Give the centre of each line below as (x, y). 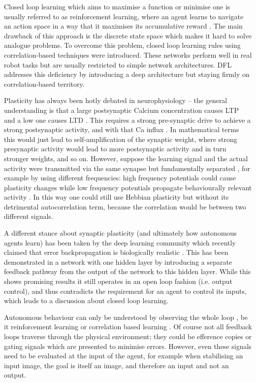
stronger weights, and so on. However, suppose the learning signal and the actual (126, 158)
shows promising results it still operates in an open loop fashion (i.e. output (118, 281)
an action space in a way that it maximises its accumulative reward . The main (123, 26)
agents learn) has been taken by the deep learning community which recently (120, 242)
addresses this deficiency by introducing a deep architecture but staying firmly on (127, 74)
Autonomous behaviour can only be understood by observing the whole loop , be (126, 317)
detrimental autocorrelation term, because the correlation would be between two (125, 206)
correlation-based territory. (44, 84)
